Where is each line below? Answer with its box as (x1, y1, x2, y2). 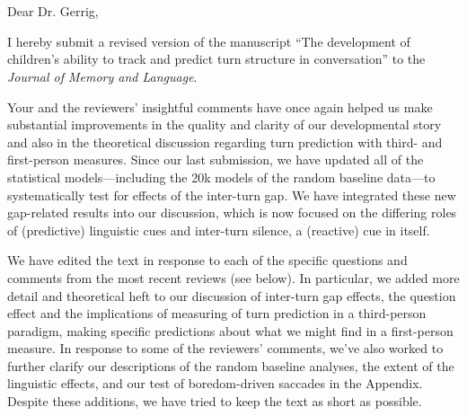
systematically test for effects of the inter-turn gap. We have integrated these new (7, 185, 456, 204)
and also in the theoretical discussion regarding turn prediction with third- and (7, 132, 443, 151)
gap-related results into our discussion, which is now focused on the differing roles (7, 203, 457, 222)
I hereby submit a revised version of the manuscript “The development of (7, 31, 410, 50)
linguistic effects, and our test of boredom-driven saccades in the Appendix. (7, 374, 423, 393)
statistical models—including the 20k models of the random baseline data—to (7, 167, 436, 186)
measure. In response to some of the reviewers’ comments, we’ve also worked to (7, 339, 444, 358)
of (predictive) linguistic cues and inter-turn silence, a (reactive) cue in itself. (7, 220, 430, 239)
